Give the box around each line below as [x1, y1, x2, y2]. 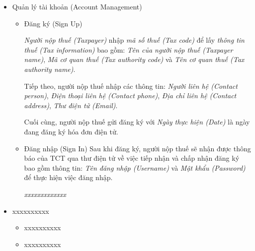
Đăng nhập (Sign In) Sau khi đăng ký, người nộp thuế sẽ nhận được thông [24, 143, 251, 153]
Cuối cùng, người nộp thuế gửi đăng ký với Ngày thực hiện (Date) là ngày [24, 117, 250, 127]
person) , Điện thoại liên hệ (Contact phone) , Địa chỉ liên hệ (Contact [24, 90, 237, 101]
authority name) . [24, 63, 76, 74]
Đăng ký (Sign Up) [24, 18, 83, 28]
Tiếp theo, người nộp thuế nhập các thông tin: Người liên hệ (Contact [24, 80, 238, 91]
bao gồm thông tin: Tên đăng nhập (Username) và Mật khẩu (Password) [24, 162, 246, 173]
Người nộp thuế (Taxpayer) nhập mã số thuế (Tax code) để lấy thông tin [24, 35, 245, 45]
